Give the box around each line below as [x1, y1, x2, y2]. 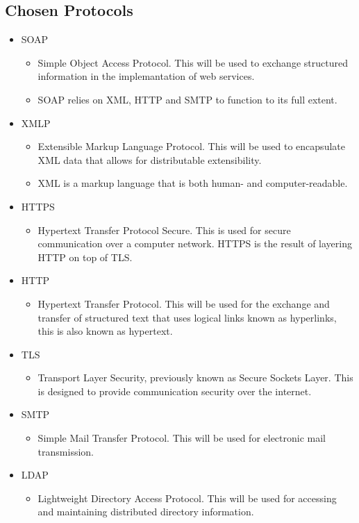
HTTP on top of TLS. [37, 249, 133, 264]
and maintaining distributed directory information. [37, 504, 254, 519]
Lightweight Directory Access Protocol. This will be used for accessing [37, 490, 337, 505]
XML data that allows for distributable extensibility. [37, 152, 262, 167]
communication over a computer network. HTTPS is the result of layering [37, 236, 353, 251]
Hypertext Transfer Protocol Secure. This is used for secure [37, 222, 291, 237]
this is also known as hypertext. [37, 324, 173, 338]
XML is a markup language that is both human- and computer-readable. [37, 176, 348, 190]
